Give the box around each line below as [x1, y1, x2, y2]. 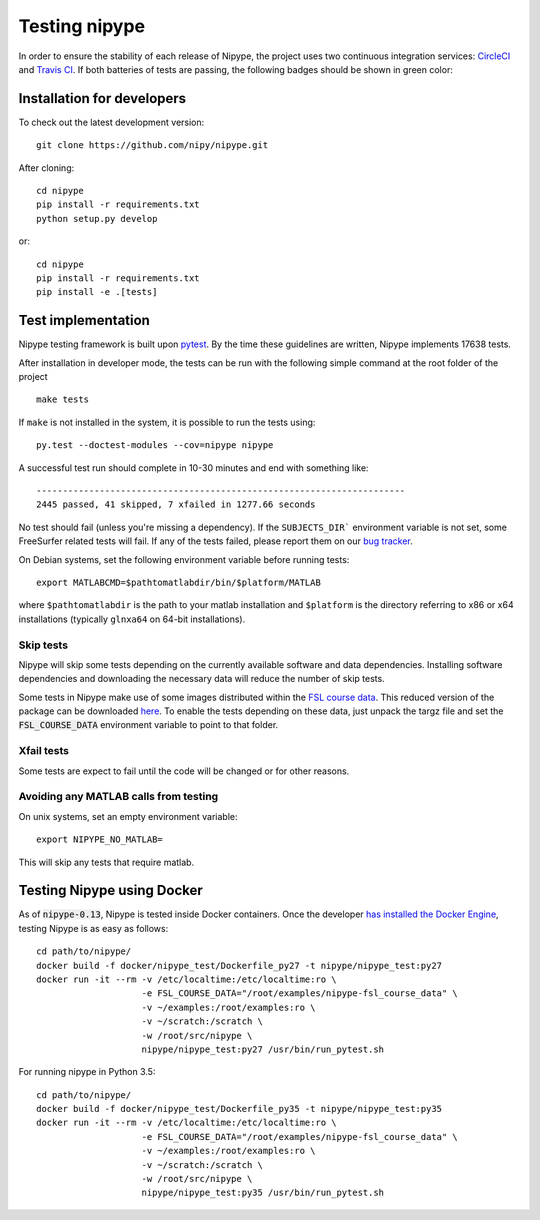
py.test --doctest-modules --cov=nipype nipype [36, 440, 274, 451]
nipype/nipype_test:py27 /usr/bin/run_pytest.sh [141, 1043, 385, 1055]
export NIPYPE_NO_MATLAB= [36, 834, 164, 845]
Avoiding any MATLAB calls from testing [18, 790, 219, 804]
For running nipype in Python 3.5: [18, 1066, 156, 1078]
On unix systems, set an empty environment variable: [18, 810, 238, 822]
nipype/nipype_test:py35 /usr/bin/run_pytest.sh [141, 1187, 385, 1199]
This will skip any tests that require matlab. [18, 856, 195, 868]
